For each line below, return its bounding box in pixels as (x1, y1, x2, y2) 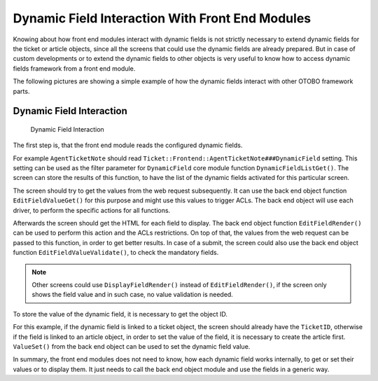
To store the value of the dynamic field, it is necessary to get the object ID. (13, 310, 227, 318)
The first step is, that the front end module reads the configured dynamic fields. (13, 141, 243, 150)
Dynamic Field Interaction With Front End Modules (13, 11, 311, 26)
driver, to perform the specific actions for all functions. (13, 206, 171, 214)
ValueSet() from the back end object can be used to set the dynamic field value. (13, 342, 251, 350)
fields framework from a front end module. (13, 64, 136, 73)
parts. (13, 87, 30, 95)
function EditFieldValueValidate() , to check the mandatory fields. (13, 249, 219, 257)
